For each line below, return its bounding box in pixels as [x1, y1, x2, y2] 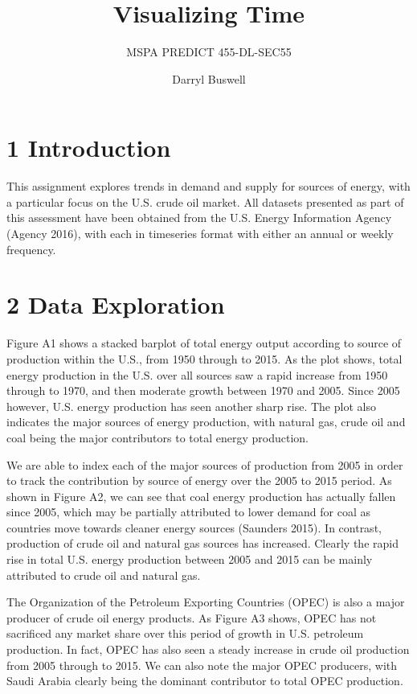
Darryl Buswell [172, 70, 246, 87]
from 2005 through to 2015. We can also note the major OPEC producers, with [6, 656, 398, 673]
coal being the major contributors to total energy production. [6, 429, 309, 446]
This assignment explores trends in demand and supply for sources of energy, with [6, 178, 411, 195]
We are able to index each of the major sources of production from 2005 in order [6, 456, 403, 473]
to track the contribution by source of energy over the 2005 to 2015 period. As [6, 472, 392, 489]
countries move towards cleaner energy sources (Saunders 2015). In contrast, [6, 519, 382, 536]
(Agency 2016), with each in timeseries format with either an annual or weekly [6, 225, 394, 242]
